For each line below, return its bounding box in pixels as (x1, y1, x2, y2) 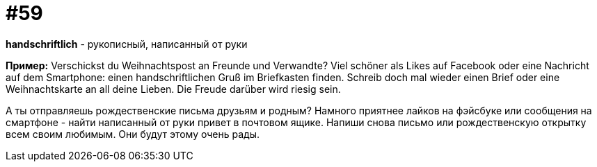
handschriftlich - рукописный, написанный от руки (6, 37, 248, 50)
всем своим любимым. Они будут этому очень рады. (6, 128, 260, 140)
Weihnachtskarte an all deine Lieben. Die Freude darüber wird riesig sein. (6, 82, 341, 95)
